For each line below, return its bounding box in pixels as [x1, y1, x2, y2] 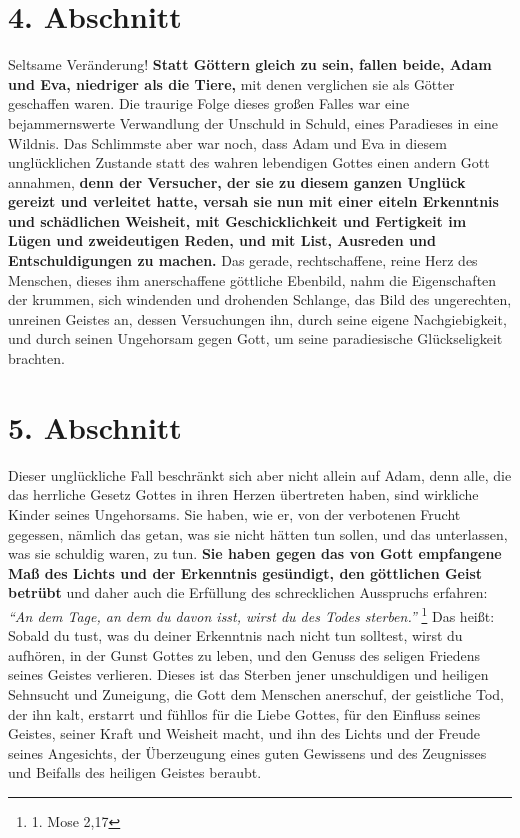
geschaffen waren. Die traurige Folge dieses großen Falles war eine [8, 93, 410, 114]
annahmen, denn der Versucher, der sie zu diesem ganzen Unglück [8, 171, 466, 192]
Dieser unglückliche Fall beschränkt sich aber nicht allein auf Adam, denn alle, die [8, 464, 512, 485]
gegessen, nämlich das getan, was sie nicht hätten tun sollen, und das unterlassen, [8, 523, 508, 544]
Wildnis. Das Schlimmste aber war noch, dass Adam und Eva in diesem [8, 132, 447, 153]
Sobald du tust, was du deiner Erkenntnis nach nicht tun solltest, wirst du [8, 625, 463, 646]
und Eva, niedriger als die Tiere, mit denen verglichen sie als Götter [8, 73, 455, 94]
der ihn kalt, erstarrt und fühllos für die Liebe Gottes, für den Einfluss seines [8, 703, 481, 724]
